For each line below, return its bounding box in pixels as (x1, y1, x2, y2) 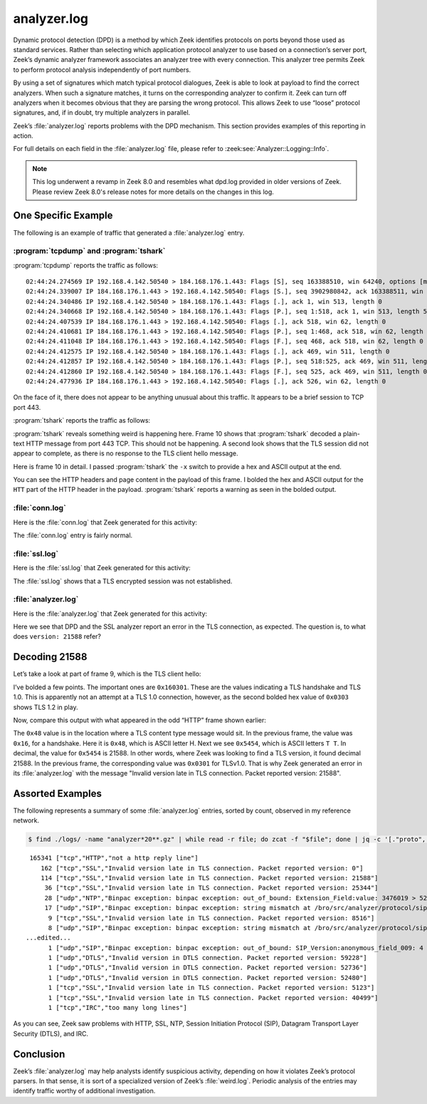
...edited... (26, 934, 71, 942)
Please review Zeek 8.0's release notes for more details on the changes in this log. (32, 187, 274, 196)
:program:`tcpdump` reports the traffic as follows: (13, 261, 159, 269)
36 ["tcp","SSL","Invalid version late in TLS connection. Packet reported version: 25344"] (44, 884, 379, 892)
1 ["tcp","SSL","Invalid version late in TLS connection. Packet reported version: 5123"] (48, 984, 375, 992)
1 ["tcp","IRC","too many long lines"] (48, 1004, 188, 1012)
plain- (342, 429, 361, 438)
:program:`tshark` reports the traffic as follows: (13, 416, 151, 425)
